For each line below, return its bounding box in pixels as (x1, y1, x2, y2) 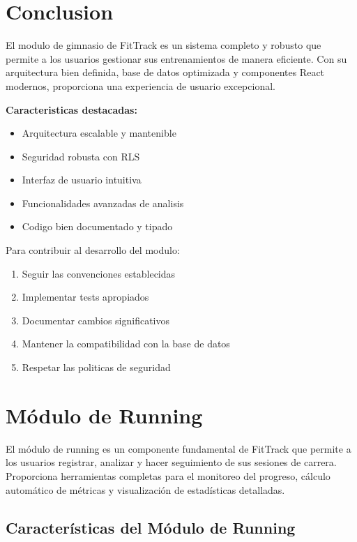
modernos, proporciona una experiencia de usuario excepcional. (6, 78, 275, 93)
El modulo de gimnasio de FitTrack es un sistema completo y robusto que (6, 38, 321, 52)
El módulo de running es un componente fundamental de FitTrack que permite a (6, 441, 351, 456)
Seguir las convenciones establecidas (22, 266, 176, 280)
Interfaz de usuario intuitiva (22, 172, 142, 187)
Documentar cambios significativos (22, 313, 170, 327)
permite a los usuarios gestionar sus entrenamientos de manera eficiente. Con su (6, 51, 347, 66)
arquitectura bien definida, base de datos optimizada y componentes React (6, 65, 325, 80)
